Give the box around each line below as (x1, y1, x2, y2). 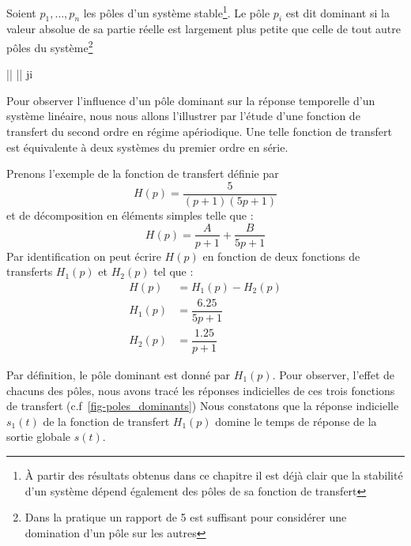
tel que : (153, 263, 194, 280)
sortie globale (6, 428, 71, 445)
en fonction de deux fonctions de (202, 247, 360, 264)
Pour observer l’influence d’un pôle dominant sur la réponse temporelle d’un (6, 92, 375, 108)
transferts (6, 263, 53, 280)
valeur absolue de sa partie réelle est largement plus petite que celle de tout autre (6, 21, 401, 37)
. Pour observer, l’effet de (272, 366, 395, 382)
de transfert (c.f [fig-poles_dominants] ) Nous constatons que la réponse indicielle (6, 397, 399, 414)
